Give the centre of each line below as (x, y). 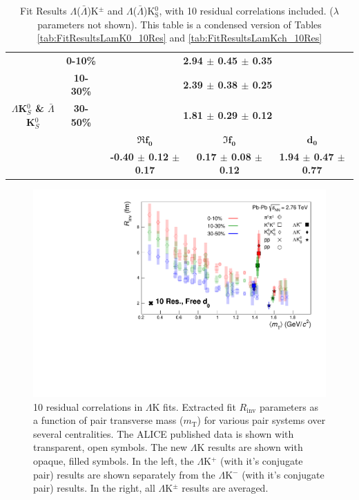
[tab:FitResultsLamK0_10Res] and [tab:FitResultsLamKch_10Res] (179, 38)
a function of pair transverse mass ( (108, 420)
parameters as (289, 406)
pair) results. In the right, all (94, 488)
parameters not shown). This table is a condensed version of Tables (179, 24)
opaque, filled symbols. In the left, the (114, 460)
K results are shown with (250, 447)
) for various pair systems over (261, 420)
